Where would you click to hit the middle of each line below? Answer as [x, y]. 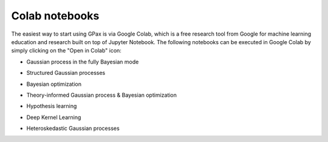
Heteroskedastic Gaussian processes [73, 128]
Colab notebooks [55, 16]
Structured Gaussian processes [66, 73]
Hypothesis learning [52, 106]
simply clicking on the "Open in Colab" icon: [66, 51]
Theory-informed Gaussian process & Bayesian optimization [102, 95]
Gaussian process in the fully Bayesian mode [83, 62]
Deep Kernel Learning [54, 117]
